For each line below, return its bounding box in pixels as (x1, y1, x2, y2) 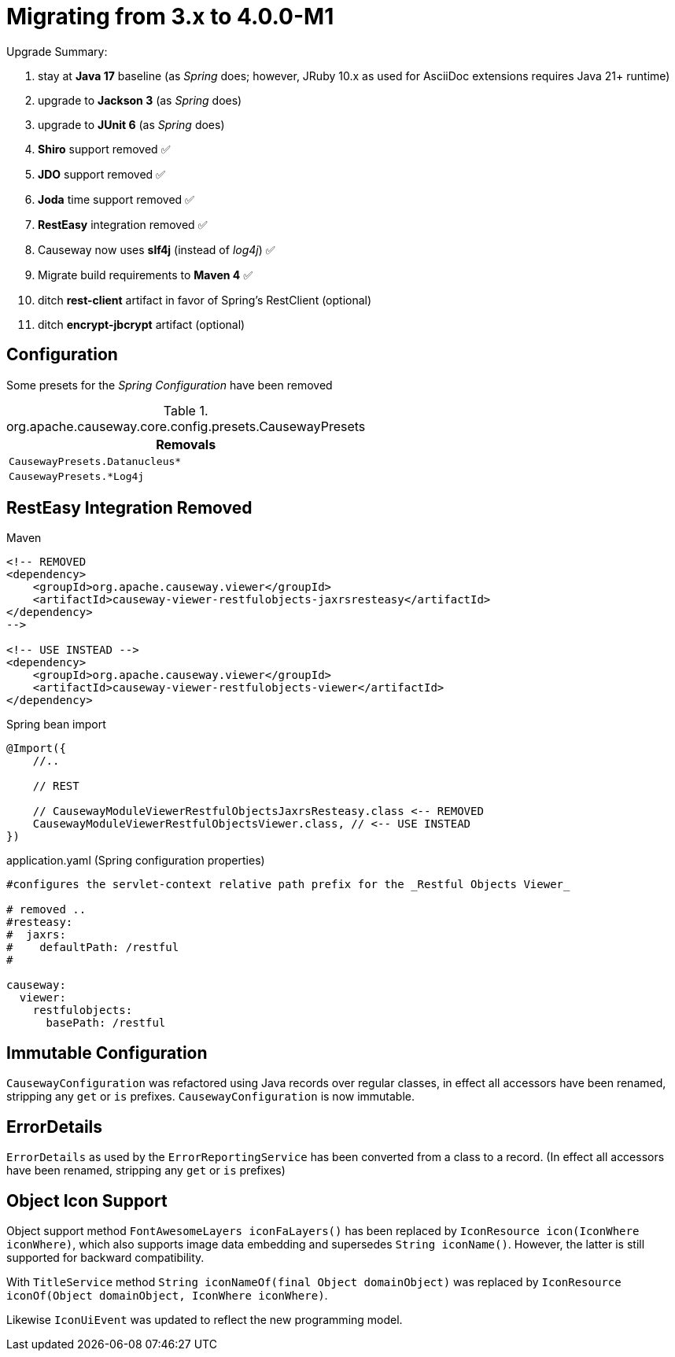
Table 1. (163, 402, 208, 419)
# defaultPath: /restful (6, 941, 179, 954)
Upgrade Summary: (6, 44, 108, 58)
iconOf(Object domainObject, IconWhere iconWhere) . (6, 1288, 328, 1302)
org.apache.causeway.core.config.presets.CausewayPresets (6, 418, 366, 434)
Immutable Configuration (6, 1042, 208, 1063)
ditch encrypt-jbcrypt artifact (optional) (38, 317, 245, 331)
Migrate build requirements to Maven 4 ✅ (38, 267, 253, 282)
